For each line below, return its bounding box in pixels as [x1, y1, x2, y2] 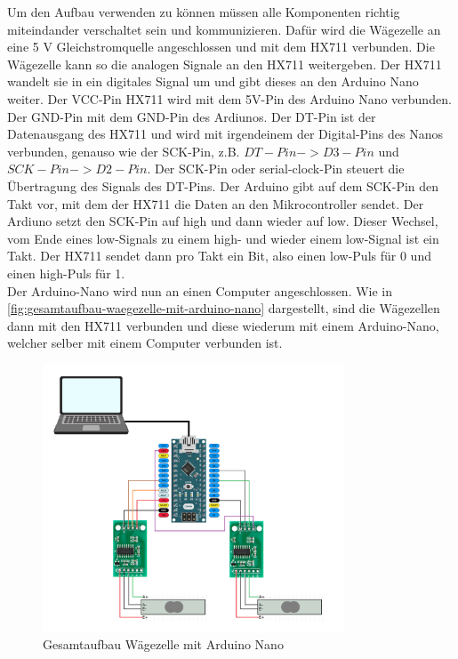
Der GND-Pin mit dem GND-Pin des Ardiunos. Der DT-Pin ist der [7, 107, 376, 125]
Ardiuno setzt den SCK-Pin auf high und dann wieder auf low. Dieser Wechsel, [7, 212, 438, 230]
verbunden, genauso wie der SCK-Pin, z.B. [7, 141, 240, 160]
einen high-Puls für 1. [7, 263, 125, 282]
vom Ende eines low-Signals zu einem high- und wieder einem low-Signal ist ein [7, 229, 439, 247]
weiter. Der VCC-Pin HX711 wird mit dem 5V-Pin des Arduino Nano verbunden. [7, 89, 452, 108]
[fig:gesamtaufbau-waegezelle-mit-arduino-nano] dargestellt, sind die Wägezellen [7, 299, 440, 317]
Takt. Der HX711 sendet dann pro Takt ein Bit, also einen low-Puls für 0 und [7, 246, 431, 265]
